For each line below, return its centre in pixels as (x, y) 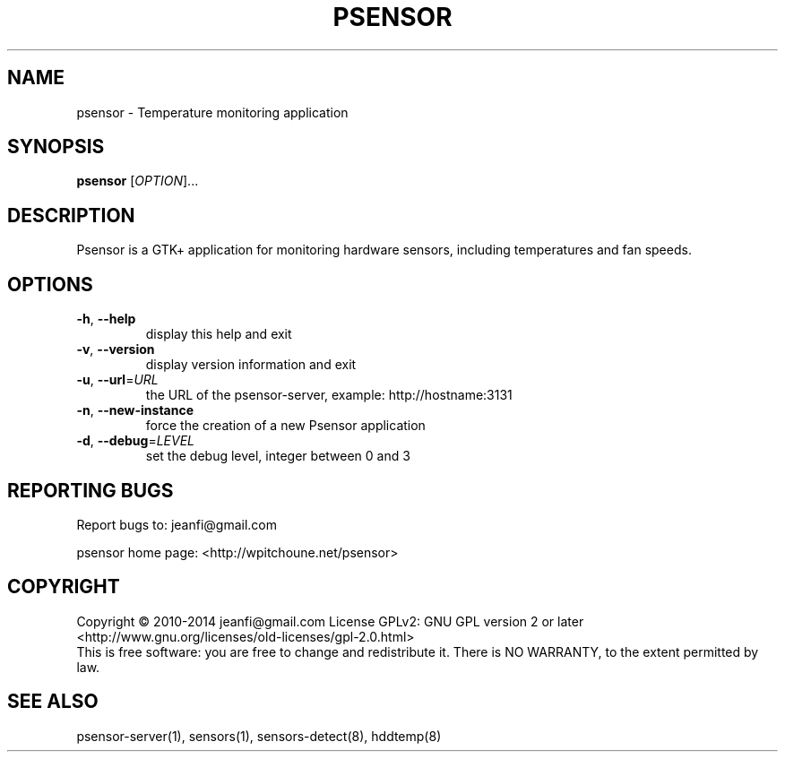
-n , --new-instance (135, 410)
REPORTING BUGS (91, 490)
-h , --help (106, 319)
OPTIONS (50, 284)
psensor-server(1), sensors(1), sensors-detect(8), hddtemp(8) (259, 736)
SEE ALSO (53, 702)
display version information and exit (251, 365)
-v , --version (116, 349)
